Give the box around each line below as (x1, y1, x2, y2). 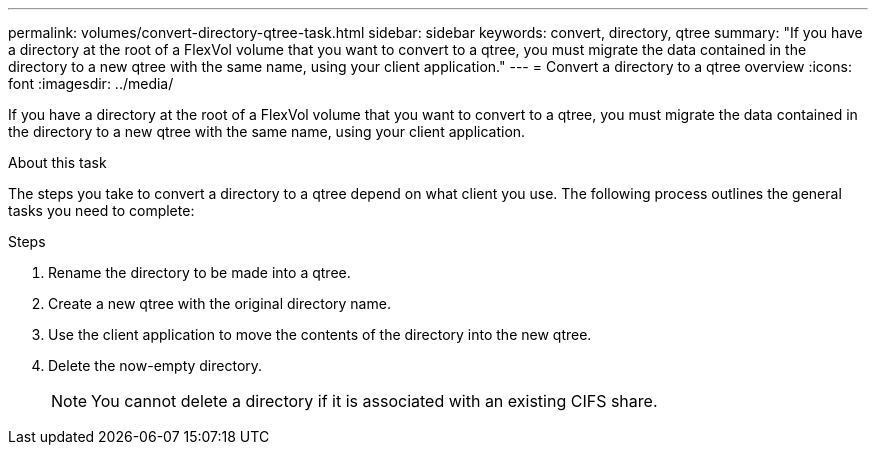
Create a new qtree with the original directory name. (48, 295, 391, 312)
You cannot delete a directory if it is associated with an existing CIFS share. (91, 391, 658, 411)
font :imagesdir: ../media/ (8, 75, 174, 92)
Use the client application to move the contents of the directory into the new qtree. (48, 326, 592, 343)
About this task (8, 154, 107, 171)
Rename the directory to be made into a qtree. (48, 264, 351, 281)
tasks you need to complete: (8, 202, 195, 219)
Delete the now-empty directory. (48, 357, 263, 374)
